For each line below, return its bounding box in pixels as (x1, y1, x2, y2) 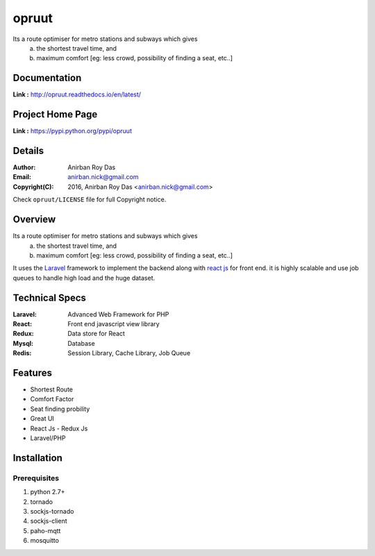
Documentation (12, 72, 82, 84)
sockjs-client (30, 517, 67, 525)
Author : (12, 163, 36, 171)
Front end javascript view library (67, 319, 160, 328)
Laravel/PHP (30, 434, 66, 442)
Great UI (30, 414, 55, 423)
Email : (12, 173, 31, 181)
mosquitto (30, 537, 59, 545)
